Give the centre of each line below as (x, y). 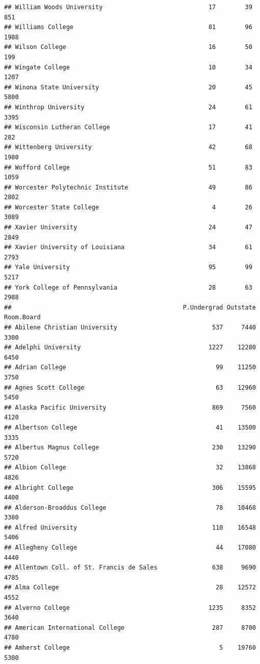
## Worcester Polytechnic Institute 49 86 (128, 187)
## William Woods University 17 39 (128, 7)
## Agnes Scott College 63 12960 (130, 387)
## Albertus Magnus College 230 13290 (130, 448)
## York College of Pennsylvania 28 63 (128, 287)
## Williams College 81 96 (128, 27)
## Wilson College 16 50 (128, 47)
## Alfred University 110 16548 (130, 527)
